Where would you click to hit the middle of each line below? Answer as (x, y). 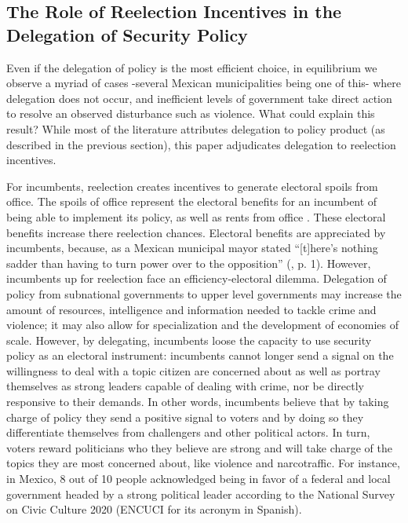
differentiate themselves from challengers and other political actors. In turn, (188, 432)
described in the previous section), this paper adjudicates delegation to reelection (201, 144)
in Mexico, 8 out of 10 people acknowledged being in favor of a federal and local (199, 479)
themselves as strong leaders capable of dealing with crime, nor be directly (185, 386)
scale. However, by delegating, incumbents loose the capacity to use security (189, 340)
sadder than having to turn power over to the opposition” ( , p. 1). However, (189, 263)
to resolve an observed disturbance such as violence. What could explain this (191, 113)
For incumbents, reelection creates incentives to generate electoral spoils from (192, 186)
